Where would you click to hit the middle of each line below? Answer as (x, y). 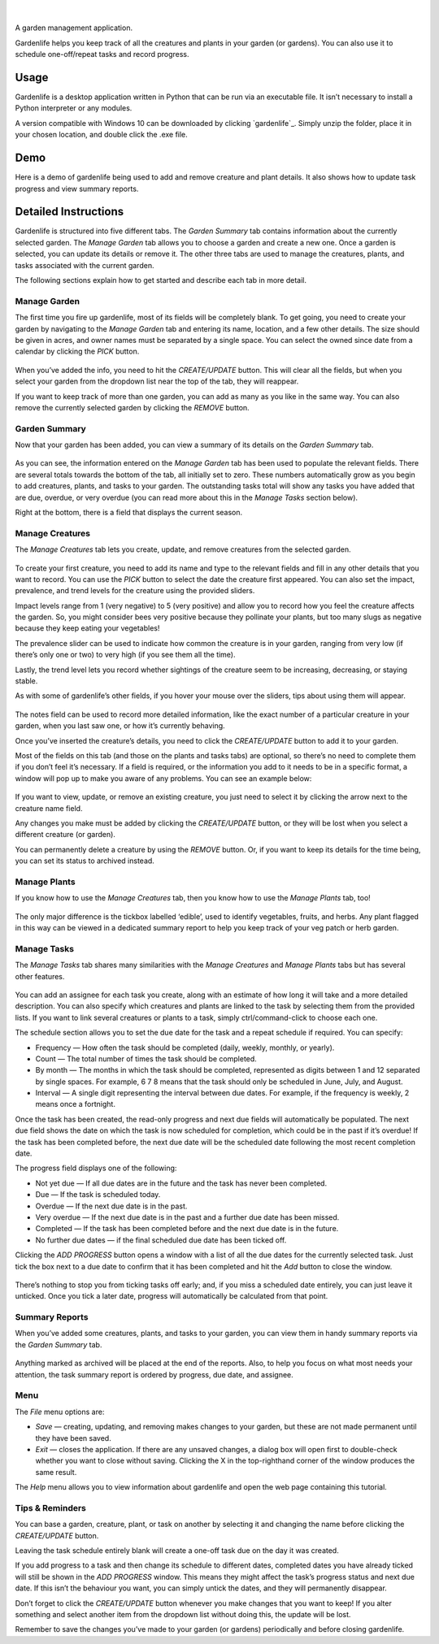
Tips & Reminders (51, 1507)
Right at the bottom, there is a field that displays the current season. (129, 512)
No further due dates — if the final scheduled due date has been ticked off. (161, 1240)
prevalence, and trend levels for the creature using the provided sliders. (135, 591)
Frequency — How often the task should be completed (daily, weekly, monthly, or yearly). (185, 1048)
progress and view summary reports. (77, 189)
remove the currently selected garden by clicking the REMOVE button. (132, 407)
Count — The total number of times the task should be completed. (146, 1058)
